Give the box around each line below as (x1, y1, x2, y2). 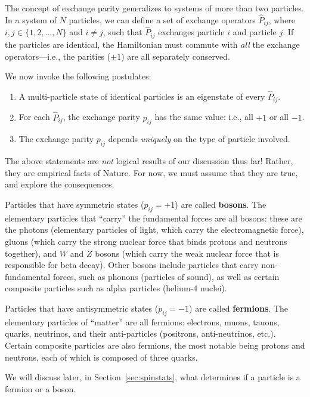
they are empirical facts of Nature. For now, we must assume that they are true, (5, 166, 298, 179)
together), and (5, 247, 57, 259)
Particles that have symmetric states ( (5, 198, 144, 210)
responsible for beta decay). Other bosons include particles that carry (5, 258, 259, 271)
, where (268, 13, 296, 26)
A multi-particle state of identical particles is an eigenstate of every (18, 90, 265, 102)
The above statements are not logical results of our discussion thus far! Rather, (5, 155, 293, 167)
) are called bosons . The (175, 198, 266, 210)
